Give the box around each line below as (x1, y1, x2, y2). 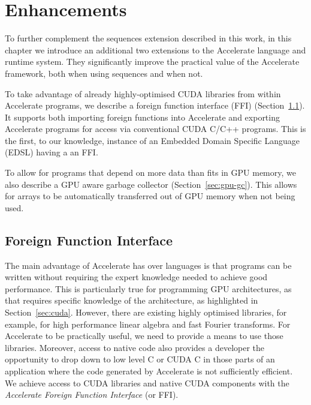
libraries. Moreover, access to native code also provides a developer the (5, 341, 265, 353)
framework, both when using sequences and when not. (5, 67, 203, 79)
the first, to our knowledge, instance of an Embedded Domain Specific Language (5, 134, 300, 146)
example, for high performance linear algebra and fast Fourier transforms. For (5, 317, 291, 330)
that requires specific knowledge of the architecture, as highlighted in (5, 294, 258, 307)
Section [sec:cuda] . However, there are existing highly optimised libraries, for (5, 306, 287, 319)
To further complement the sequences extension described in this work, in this (5, 32, 292, 44)
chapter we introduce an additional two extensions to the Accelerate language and (5, 43, 306, 56)
